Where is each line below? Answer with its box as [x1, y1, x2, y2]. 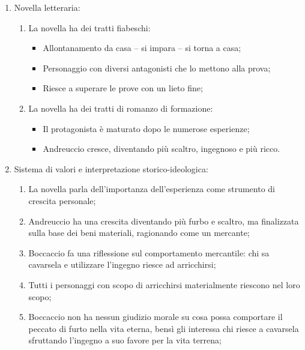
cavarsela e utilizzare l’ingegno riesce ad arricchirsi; [28, 258, 216, 271]
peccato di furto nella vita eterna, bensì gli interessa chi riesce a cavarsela [28, 322, 299, 334]
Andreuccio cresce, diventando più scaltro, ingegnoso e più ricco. [43, 142, 280, 155]
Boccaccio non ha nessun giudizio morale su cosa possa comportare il [28, 310, 283, 323]
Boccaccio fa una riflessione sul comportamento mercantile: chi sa [28, 246, 270, 259]
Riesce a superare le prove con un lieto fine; [43, 82, 203, 94]
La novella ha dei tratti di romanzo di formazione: [28, 101, 213, 114]
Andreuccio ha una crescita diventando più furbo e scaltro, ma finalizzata [28, 214, 299, 227]
